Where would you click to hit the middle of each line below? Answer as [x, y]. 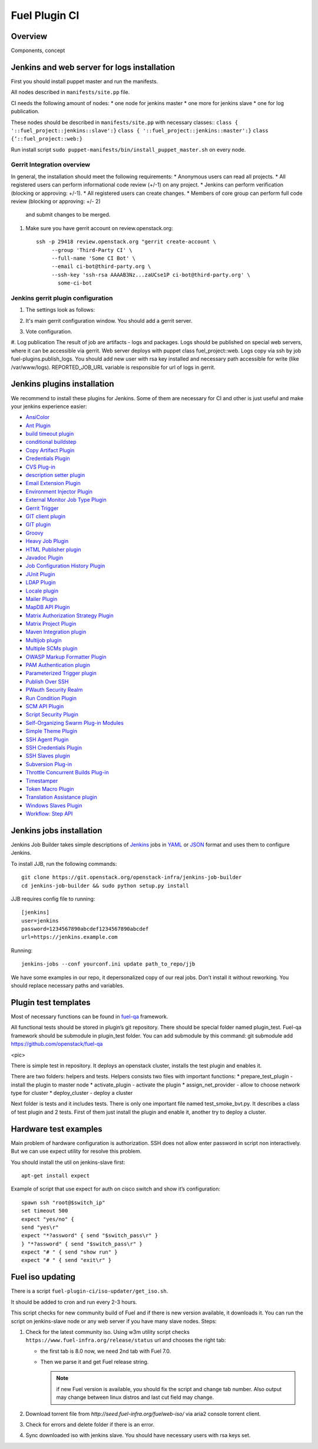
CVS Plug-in [41, 467]
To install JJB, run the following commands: [64, 863]
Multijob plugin [44, 640]
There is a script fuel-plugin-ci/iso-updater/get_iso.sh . [90, 1291]
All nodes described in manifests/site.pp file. [70, 92]
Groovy [34, 533]
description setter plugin [55, 475]
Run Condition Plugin [51, 698]
